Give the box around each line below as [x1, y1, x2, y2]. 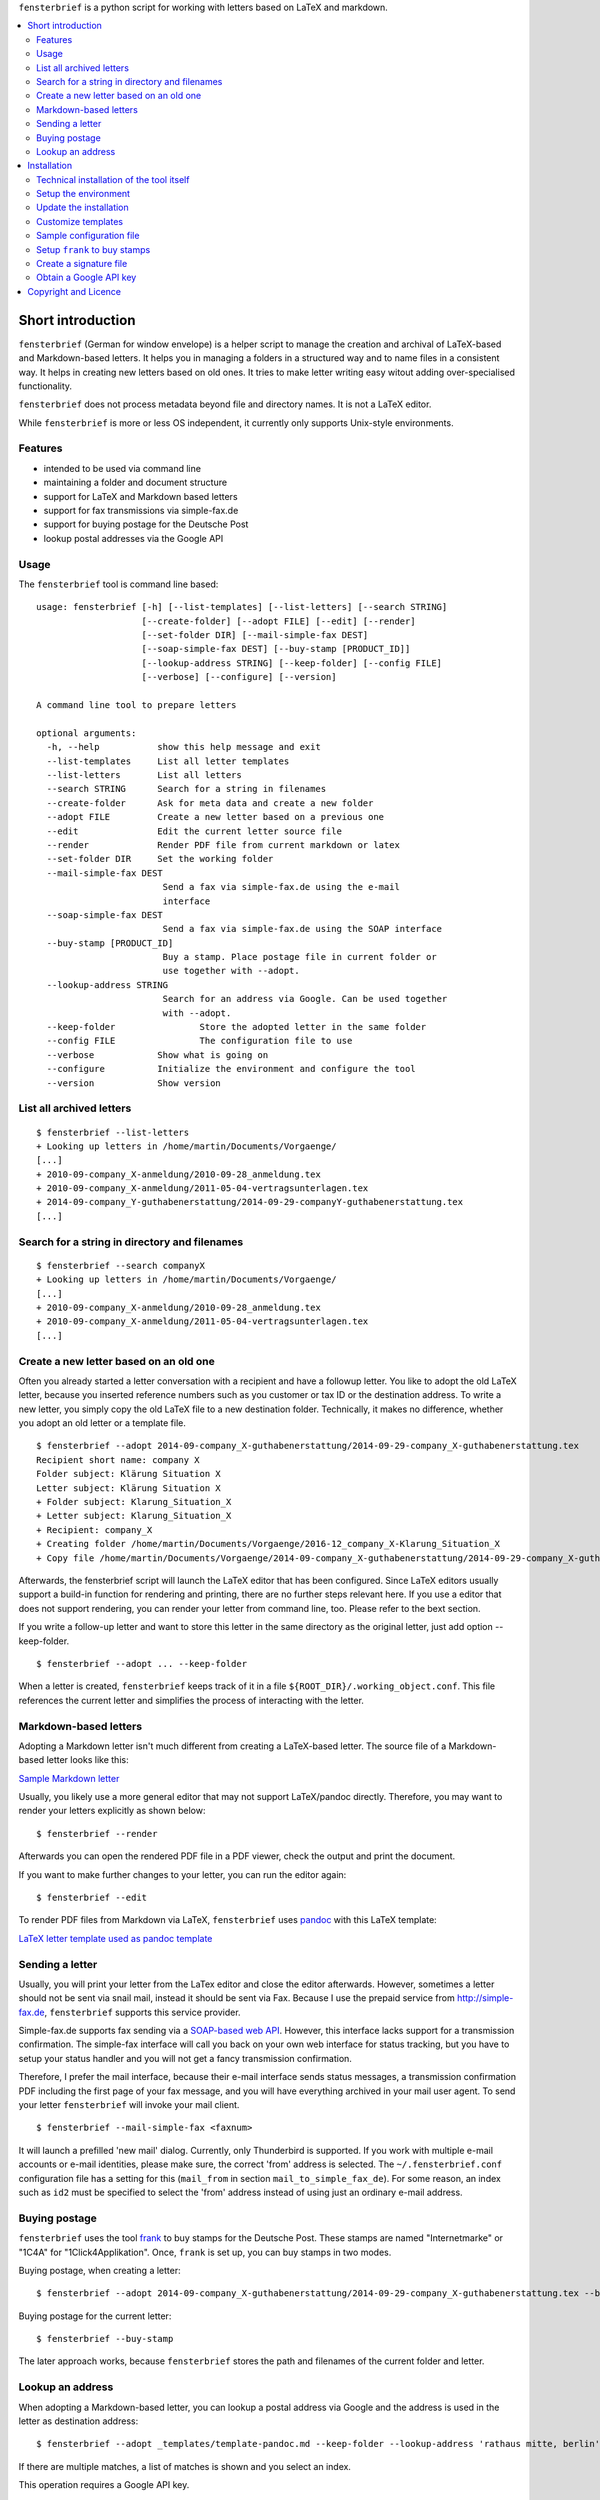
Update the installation [36, 201, 129, 214]
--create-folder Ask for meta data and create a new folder [46, 797, 374, 809]
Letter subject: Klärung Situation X [36, 1482, 222, 1494]
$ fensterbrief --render [36, 1828, 158, 1839]
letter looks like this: [46, 1754, 129, 1766]
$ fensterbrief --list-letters [36, 1126, 190, 1138]
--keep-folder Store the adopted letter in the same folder [46, 1021, 427, 1033]
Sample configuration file [36, 230, 140, 242]
